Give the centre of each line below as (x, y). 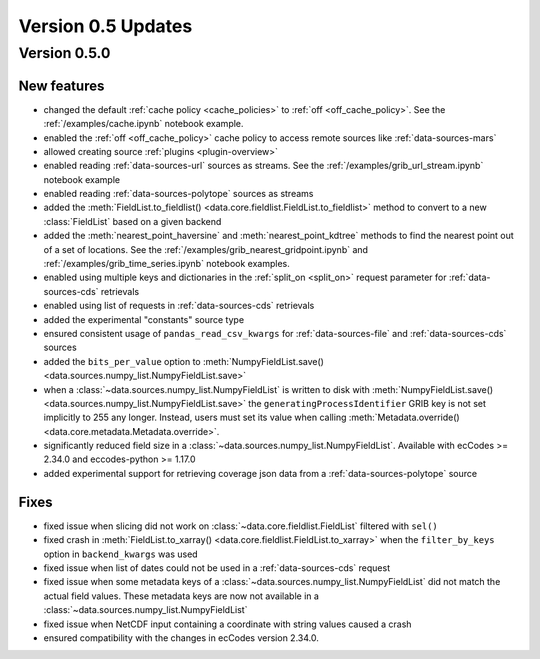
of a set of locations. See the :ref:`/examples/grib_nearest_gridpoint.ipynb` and (206, 249)
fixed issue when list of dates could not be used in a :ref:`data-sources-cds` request (216, 567)
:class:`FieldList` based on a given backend (132, 221)
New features (61, 85)
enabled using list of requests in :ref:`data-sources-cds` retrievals (179, 306)
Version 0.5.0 (64, 53)
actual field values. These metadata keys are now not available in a (181, 596)
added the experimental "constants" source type (144, 319)
